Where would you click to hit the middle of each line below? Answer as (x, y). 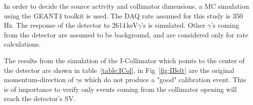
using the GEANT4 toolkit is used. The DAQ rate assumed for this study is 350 (124, 15)
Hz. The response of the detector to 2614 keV (71, 25)
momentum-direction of (39, 79)
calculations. (22, 44)
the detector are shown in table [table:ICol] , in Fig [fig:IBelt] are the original (119, 70)
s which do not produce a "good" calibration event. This (163, 79)
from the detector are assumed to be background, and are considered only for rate (126, 34)
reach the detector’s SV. (40, 98)
